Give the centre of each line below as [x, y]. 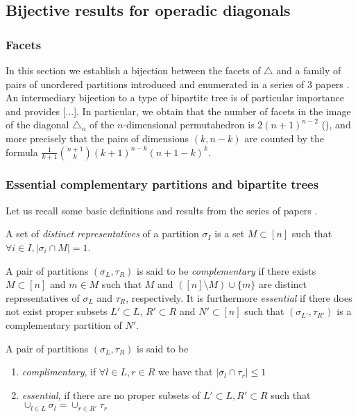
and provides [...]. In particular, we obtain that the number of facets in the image [178, 111]
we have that [185, 372]
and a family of [309, 70]
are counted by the [284, 138]
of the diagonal [37, 125]
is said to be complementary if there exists [227, 270]
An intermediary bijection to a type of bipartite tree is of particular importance [175, 97]
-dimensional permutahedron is [189, 125]
